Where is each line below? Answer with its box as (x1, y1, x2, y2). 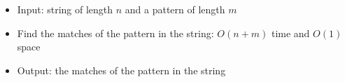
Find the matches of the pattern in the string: (17, 25, 214, 40)
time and (271, 25, 310, 40)
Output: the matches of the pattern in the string (17, 62, 226, 77)
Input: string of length (17, 2, 113, 16)
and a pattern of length (125, 2, 225, 16)
